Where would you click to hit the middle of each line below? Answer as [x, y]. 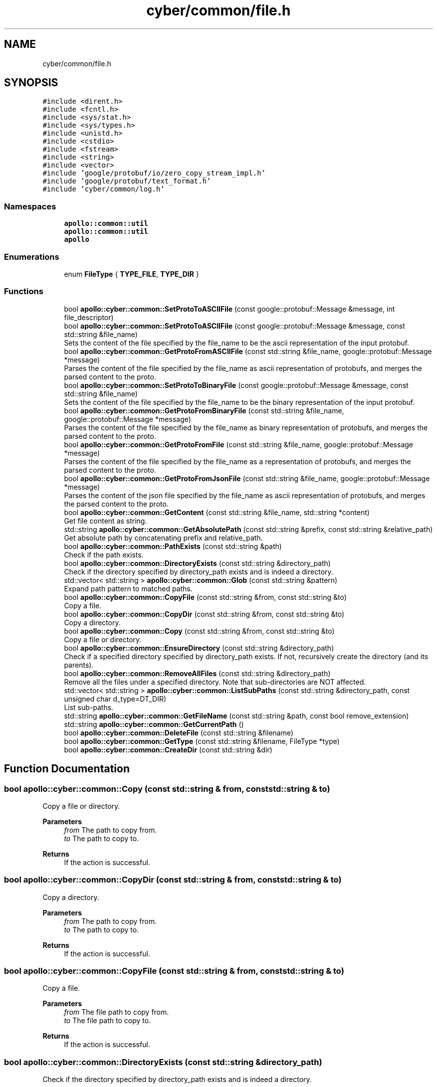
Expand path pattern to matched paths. [128, 588]
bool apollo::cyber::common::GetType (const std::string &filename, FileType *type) [202, 741]
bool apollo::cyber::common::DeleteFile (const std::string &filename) [179, 732]
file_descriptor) [89, 317]
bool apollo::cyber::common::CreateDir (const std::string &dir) [168, 749]
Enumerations [32, 257]
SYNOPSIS [31, 83]
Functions [24, 291]
